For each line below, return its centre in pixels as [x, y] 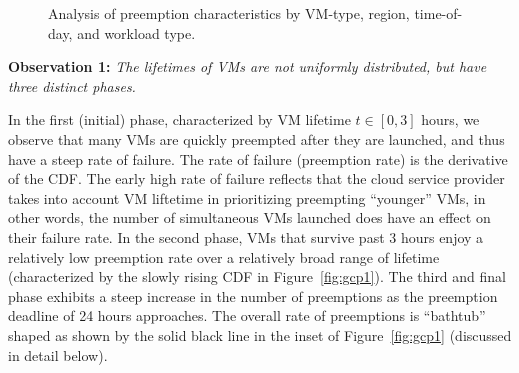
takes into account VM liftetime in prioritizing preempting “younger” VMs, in [247, 197]
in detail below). [58, 354]
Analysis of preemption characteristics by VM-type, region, [229, 13]
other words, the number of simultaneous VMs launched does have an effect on [249, 217]
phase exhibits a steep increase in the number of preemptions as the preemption [253, 295]
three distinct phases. [72, 85]
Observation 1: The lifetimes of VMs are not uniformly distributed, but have [247, 66]
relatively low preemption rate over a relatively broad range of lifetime [224, 256]
